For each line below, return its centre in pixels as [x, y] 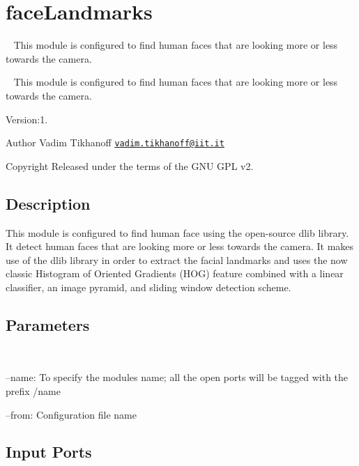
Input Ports [49, 452]
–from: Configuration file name [71, 414]
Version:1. [27, 119]
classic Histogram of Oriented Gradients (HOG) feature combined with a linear [175, 273]
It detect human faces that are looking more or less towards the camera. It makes [180, 246]
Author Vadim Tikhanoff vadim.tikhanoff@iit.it [115, 142]
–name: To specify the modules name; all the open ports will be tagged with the [177, 377]
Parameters [48, 324]
